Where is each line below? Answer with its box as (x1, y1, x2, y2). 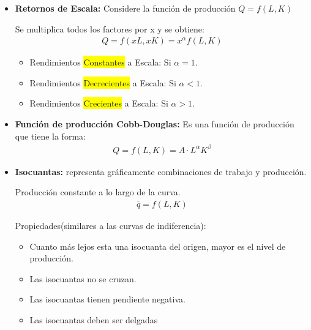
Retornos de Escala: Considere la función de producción (15, 2, 236, 14)
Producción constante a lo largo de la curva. (15, 186, 181, 198)
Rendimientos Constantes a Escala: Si (29, 56, 171, 69)
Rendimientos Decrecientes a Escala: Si (29, 76, 176, 89)
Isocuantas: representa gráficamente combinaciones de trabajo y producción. (15, 165, 307, 178)
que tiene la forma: (15, 129, 86, 142)
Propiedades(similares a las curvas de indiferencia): (15, 219, 206, 231)
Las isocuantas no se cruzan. (29, 272, 137, 285)
